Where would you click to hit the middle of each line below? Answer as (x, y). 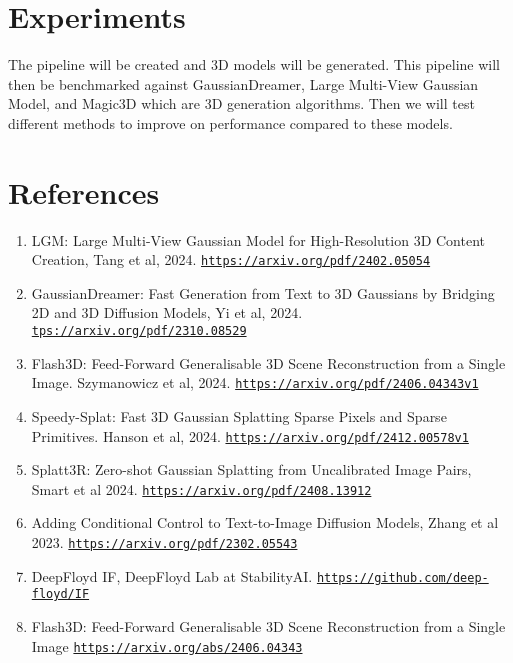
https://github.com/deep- (402, 577)
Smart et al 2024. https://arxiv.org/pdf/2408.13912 (201, 488)
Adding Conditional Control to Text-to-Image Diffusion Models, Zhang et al (265, 522)
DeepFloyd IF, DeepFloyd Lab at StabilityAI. (172, 575)
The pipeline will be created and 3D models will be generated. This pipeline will (254, 64)
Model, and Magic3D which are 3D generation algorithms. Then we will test (241, 103)
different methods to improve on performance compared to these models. (230, 122)
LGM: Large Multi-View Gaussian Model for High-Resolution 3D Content (258, 239)
